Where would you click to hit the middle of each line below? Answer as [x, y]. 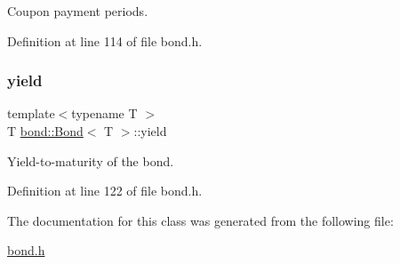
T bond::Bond [45, 131]
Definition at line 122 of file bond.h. [105, 191]
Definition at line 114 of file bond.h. [105, 40]
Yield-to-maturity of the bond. [91, 160]
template [31, 113]
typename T [104, 113]
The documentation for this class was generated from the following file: [200, 220]
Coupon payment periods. [78, 11]
